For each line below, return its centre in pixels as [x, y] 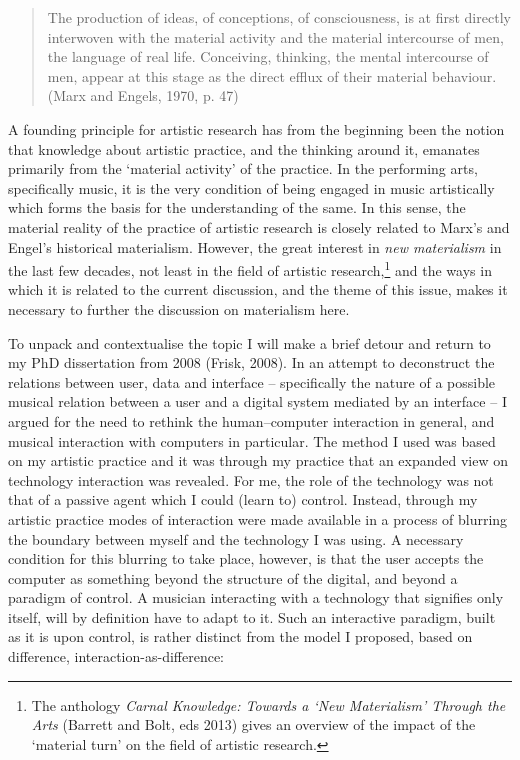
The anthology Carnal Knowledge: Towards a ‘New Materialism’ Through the [268, 704]
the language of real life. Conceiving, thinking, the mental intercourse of [268, 56]
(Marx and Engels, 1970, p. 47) [143, 95]
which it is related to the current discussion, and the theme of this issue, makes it [258, 289]
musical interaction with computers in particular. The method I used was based [252, 440]
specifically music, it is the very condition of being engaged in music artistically [251, 187]
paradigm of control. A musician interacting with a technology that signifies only [256, 597]
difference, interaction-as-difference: [116, 656]
